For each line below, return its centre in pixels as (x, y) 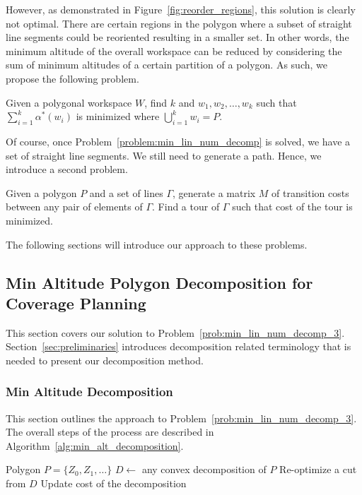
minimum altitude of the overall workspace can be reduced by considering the (174, 50)
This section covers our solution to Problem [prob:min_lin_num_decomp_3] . (175, 332)
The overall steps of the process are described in (110, 432)
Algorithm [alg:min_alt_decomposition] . (95, 445)
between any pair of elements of (74, 207)
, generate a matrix (214, 192)
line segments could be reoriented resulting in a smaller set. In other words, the (177, 37)
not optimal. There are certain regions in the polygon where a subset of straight (179, 23)
